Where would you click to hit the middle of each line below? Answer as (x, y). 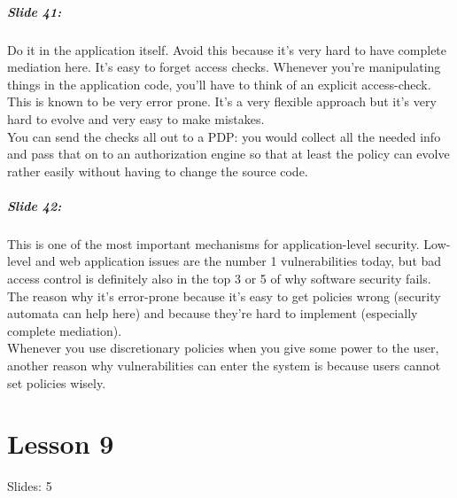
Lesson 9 (61, 444)
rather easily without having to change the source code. (158, 171)
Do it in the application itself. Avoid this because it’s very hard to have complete (227, 49)
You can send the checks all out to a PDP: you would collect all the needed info (224, 136)
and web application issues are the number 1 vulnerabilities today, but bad (238, 261)
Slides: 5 (30, 486)
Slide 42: (35, 205)
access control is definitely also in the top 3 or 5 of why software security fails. (219, 279)
